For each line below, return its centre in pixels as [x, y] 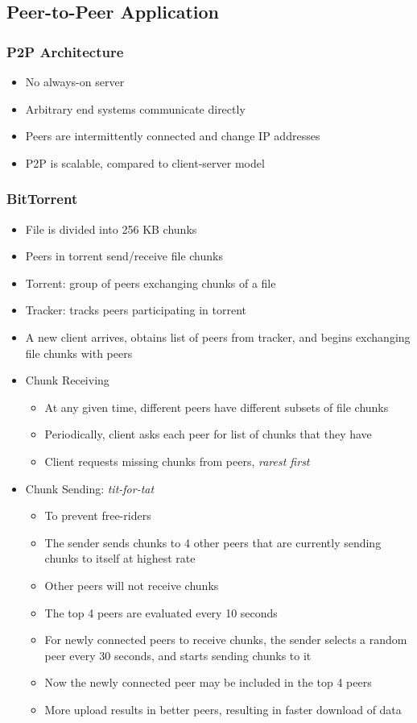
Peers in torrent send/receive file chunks [124, 256]
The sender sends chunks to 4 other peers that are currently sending [213, 542]
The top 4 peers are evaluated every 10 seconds [161, 612]
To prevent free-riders [98, 515]
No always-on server [75, 81]
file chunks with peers [79, 353]
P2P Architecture [65, 51]
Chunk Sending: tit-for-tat [90, 488]
